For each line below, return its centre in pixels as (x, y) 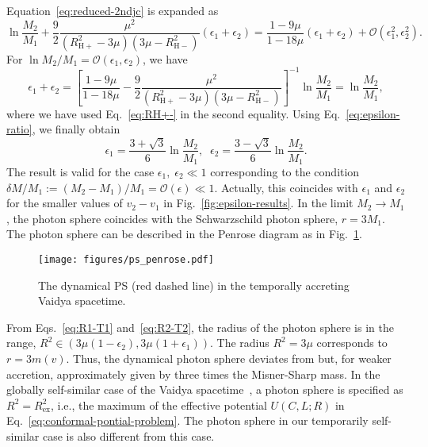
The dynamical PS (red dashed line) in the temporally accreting (194, 285)
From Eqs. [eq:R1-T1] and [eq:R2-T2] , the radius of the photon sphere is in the (200, 327)
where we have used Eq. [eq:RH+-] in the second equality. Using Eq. (174, 113)
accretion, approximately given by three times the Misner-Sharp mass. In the (193, 374)
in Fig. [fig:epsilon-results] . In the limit (258, 203)
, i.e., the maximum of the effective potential (159, 405)
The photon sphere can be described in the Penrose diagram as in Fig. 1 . (184, 234)
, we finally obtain (76, 129)
